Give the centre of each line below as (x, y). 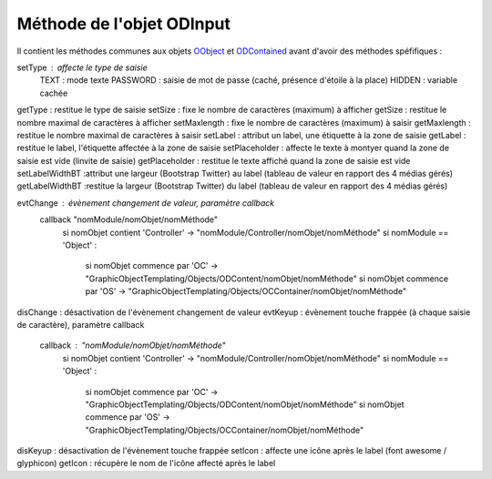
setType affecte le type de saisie (82, 67)
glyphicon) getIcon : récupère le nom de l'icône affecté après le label (146, 464)
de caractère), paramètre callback (81, 324)
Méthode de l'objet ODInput (124, 24)
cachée (54, 93)
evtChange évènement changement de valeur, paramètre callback (146, 203)
